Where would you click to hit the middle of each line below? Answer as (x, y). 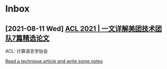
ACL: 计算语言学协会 (27, 51)
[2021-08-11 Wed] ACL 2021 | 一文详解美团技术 (80, 28)
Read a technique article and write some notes (54, 61)
